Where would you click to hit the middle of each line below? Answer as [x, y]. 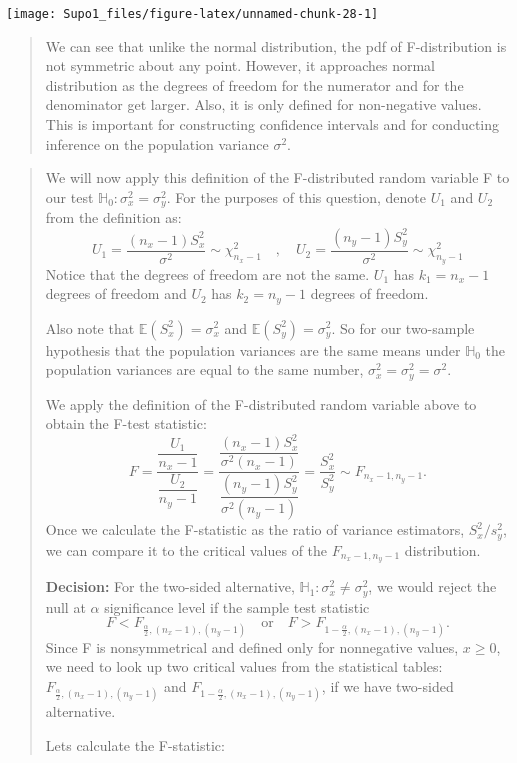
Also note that [90, 327]
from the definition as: [113, 217]
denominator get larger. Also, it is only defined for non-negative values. [263, 104]
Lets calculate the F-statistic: [135, 744]
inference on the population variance [157, 143]
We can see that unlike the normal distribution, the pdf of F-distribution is [276, 45]
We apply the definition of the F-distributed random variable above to [261, 403]
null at [65, 606]
